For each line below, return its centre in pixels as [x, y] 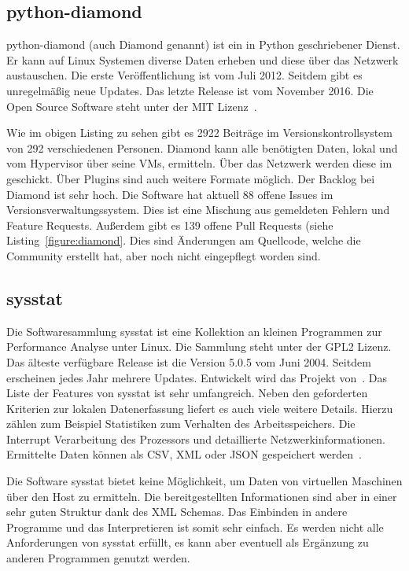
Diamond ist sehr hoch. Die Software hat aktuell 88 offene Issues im [170, 194]
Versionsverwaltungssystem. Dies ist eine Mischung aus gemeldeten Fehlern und [198, 210]
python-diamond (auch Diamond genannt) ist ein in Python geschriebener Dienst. [203, 44]
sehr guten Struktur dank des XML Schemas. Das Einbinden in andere [177, 512]
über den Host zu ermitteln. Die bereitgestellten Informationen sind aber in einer [202, 496]
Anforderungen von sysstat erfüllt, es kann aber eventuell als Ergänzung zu [188, 542]
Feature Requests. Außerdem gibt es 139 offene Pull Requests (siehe [170, 225]
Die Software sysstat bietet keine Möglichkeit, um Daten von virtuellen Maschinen [204, 481]
